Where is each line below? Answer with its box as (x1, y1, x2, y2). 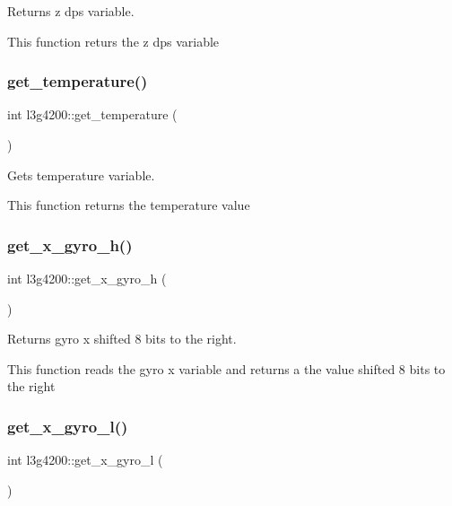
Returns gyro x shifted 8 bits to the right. (7, 329, 237, 348)
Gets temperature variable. (7, 165, 155, 184)
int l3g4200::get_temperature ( (7, 105, 178, 124)
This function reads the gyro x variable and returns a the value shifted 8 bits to (7, 359, 446, 378)
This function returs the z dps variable (7, 31, 220, 50)
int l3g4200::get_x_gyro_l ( (7, 450, 163, 469)
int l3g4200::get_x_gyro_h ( (7, 269, 167, 287)
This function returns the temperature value (7, 196, 250, 214)
